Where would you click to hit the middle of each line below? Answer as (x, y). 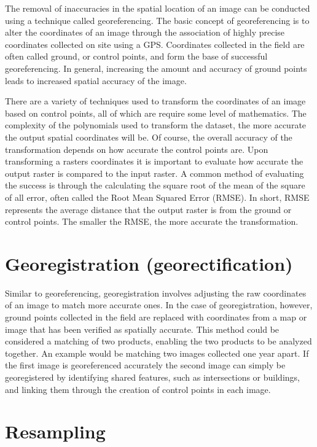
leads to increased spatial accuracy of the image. (96, 80)
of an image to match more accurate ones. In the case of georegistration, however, (159, 305)
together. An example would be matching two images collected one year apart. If (157, 353)
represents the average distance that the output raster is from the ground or (148, 209)
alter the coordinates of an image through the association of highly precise (145, 32)
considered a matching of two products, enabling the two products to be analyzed (158, 341)
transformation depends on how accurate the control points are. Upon (137, 149)
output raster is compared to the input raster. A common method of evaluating (155, 173)
